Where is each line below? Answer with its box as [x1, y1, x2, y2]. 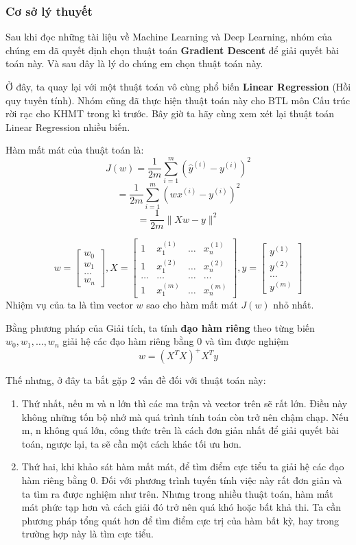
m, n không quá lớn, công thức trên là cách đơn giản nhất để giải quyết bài [21, 423, 339, 437]
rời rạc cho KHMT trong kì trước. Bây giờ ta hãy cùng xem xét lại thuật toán [5, 106, 335, 121]
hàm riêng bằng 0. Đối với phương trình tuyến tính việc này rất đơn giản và [21, 472, 342, 487]
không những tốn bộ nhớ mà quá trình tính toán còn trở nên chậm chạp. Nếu [21, 409, 348, 424]
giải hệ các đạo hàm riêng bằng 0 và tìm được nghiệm [62, 334, 289, 348]
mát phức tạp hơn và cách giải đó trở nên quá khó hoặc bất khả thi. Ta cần [21, 500, 341, 514]
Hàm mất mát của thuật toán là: [5, 143, 144, 157]
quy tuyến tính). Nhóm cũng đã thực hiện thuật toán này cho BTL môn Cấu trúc [5, 93, 351, 107]
